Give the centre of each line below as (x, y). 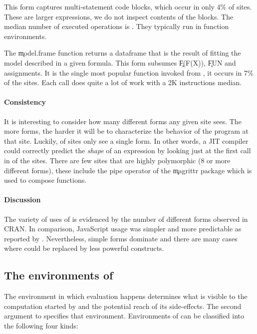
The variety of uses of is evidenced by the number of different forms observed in (126, 219)
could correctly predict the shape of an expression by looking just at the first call (128, 150)
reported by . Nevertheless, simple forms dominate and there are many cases (121, 238)
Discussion (22, 200)
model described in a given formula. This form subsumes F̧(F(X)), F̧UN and (120, 62)
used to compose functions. (45, 180)
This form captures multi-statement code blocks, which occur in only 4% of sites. (128, 7)
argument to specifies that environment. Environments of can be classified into (124, 316)
